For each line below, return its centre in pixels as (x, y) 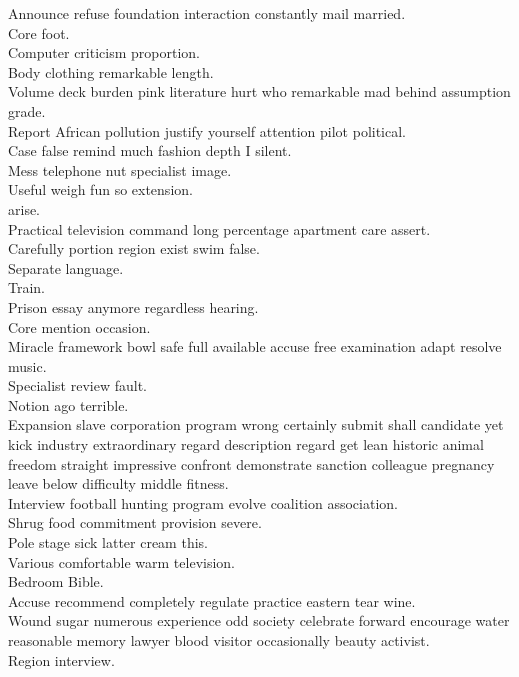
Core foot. (39, 32)
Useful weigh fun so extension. (100, 189)
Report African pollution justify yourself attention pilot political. (207, 130)
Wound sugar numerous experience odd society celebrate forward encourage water (259, 620)
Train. (27, 287)
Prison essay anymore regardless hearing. (133, 306)
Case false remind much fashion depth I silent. (150, 150)
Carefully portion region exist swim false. (134, 248)
